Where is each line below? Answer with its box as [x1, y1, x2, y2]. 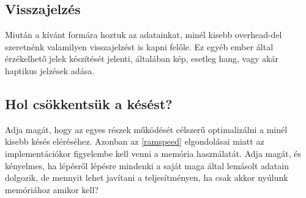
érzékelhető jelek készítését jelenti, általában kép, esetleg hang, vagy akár [5, 52, 279, 65]
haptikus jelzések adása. [5, 64, 95, 77]
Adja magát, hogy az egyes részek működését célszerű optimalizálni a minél [5, 123, 288, 135]
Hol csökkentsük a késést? [5, 94, 173, 113]
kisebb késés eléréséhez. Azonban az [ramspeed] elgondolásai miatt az [5, 135, 264, 148]
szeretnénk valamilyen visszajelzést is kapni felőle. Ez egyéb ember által [5, 40, 274, 53]
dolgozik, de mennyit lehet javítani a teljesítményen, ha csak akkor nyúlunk [5, 171, 288, 184]
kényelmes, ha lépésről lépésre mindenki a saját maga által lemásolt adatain [5, 159, 289, 172]
